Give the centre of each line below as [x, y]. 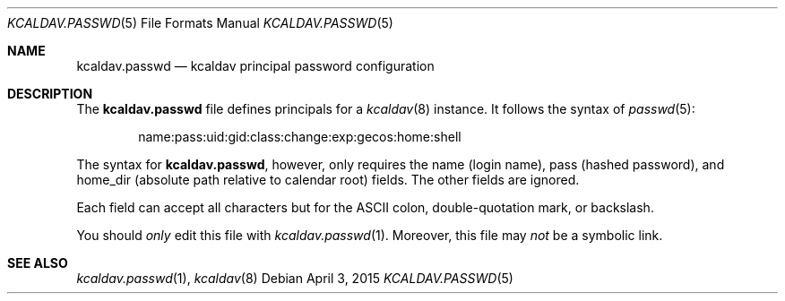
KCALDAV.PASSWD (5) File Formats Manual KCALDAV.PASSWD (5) [200, 23]
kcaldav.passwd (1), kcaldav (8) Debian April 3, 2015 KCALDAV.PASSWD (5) [295, 278]
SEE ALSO [38, 263]
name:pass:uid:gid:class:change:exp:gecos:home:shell [300, 137]
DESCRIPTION [50, 94]
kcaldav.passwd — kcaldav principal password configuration [255, 66]
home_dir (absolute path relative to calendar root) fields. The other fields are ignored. [328, 180]
